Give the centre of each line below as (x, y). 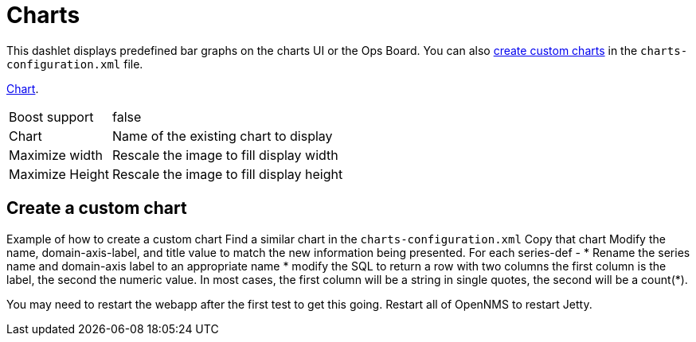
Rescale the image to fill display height (227, 174)
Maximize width (56, 155)
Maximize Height (59, 174)
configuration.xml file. (75, 64)
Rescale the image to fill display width (225, 155)
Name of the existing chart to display (222, 136)
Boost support (51, 117)
